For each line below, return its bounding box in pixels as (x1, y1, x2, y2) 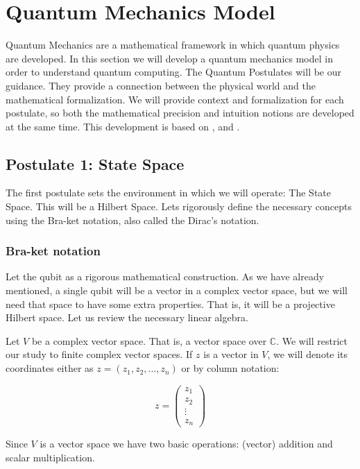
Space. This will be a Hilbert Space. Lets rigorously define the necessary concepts (6, 199, 352, 214)
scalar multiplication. (6, 450, 95, 464)
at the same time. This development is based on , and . (6, 119, 240, 133)
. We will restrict (276, 333, 348, 348)
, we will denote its (267, 347, 348, 361)
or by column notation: (181, 361, 280, 375)
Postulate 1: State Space (6, 153, 185, 174)
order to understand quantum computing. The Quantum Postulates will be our (6, 65, 342, 79)
